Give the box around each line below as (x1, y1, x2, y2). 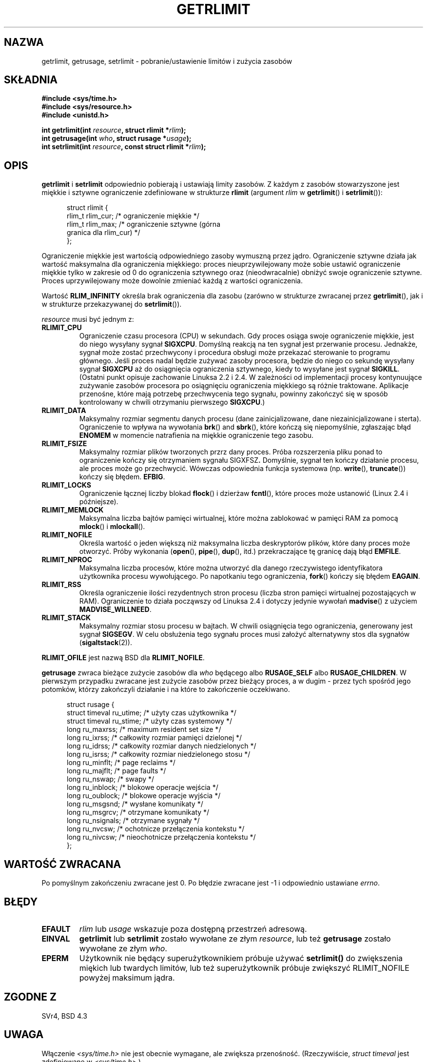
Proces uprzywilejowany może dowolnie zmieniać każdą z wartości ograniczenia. (41, 276, 303, 285)
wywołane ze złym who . (79, 943, 167, 953)
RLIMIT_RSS (41, 580, 81, 589)
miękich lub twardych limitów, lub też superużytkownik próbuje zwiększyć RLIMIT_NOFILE (79, 963, 409, 973)
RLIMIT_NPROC (41, 555, 93, 564)
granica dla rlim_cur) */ (67, 228, 140, 237)
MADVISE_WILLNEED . (79, 605, 152, 614)
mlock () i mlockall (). (79, 522, 145, 531)
